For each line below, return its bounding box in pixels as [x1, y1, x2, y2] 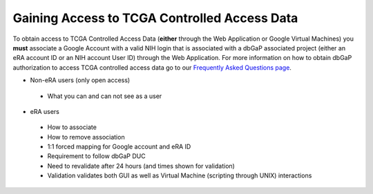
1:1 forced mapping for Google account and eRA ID [47, 142, 191, 151]
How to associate [47, 123, 97, 131]
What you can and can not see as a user [47, 92, 162, 100]
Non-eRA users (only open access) [30, 76, 131, 84]
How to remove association [47, 133, 125, 141]
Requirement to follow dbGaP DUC [47, 152, 146, 160]
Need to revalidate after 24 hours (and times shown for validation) [47, 162, 235, 170]
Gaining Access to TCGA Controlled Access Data [12, 10, 298, 26]
